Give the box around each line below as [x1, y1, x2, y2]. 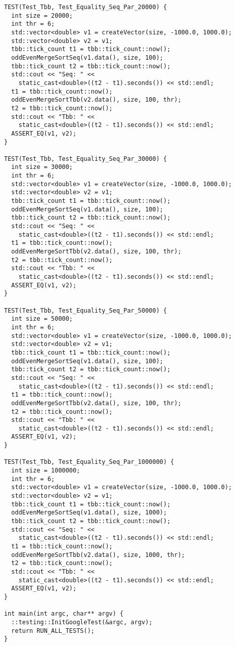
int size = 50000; [11, 315, 73, 323]
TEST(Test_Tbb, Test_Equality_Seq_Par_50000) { [4, 307, 167, 314]
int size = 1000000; [11, 467, 80, 475]
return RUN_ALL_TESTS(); [11, 627, 95, 634]
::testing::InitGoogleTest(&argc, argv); [11, 618, 153, 626]
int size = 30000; [11, 163, 73, 171]
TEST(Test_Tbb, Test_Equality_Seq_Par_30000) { [4, 155, 167, 162]
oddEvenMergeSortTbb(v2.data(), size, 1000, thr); [11, 551, 185, 558]
